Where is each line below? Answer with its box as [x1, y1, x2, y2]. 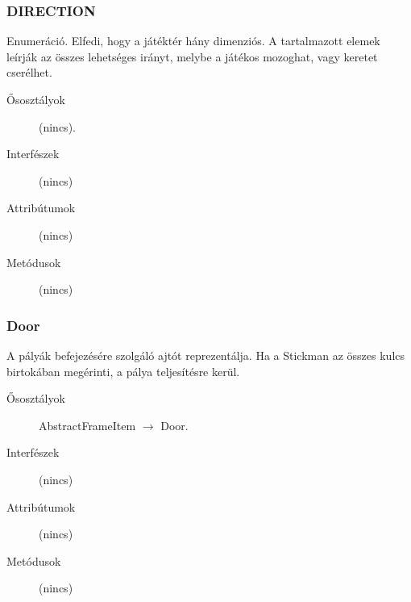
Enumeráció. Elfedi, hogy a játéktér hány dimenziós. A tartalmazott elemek [6, 32, 380, 49]
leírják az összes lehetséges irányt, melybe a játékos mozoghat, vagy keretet [6, 48, 378, 65]
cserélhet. [6, 64, 52, 81]
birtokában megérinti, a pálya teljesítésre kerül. [6, 362, 240, 379]
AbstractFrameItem [39, 416, 136, 433]
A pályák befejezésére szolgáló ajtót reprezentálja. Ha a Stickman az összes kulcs [6, 346, 405, 363]
